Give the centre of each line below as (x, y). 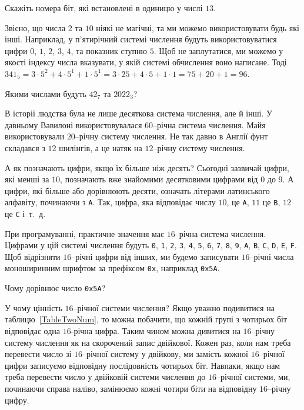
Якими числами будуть (46, 93)
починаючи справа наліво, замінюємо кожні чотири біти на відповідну (131, 388)
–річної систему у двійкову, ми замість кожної (165, 354)
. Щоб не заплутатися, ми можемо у (218, 50)
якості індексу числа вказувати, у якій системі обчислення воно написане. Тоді (146, 62)
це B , (271, 202)
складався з (25, 147)
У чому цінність (34, 307)
